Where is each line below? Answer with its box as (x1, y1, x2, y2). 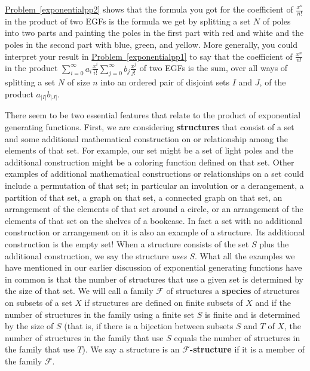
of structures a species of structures (166, 284, 300, 297)
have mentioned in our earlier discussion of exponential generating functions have (5, 261, 302, 274)
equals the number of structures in (174, 331, 300, 344)
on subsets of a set (5, 296, 72, 308)
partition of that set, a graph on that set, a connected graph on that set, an (5, 191, 283, 203)
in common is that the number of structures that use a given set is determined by (5, 272, 303, 285)
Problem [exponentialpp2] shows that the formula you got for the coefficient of (5, 3, 293, 15)
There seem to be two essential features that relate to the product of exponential (5, 109, 301, 121)
